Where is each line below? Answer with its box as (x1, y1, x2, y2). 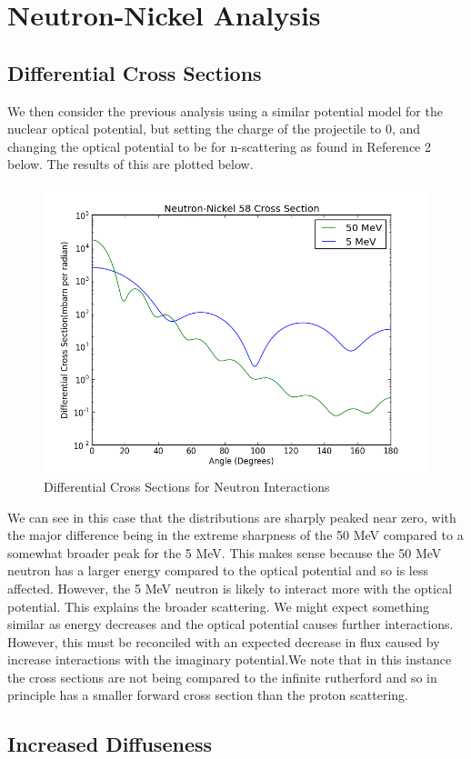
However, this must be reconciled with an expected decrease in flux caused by (7, 632, 440, 651)
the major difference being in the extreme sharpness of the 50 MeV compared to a (7, 525, 464, 544)
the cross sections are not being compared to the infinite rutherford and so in (7, 667, 437, 686)
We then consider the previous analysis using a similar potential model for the (7, 101, 443, 120)
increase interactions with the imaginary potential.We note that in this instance (7, 650, 452, 669)
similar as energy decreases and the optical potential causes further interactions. (7, 614, 454, 634)
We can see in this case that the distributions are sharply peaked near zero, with (7, 507, 456, 526)
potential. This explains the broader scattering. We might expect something (7, 596, 429, 615)
